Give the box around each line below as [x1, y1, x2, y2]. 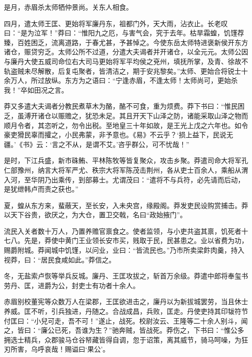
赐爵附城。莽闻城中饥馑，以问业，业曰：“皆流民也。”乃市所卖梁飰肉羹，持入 [4, 245, 245, 255]
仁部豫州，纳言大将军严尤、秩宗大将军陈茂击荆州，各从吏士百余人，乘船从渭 [4, 164, 248, 175]
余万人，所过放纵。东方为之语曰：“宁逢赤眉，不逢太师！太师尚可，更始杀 [4, 75, 238, 85]
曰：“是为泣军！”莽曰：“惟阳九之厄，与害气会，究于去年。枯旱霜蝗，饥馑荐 [4, 28, 244, 38]
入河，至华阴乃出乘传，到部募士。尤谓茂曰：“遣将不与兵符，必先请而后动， [4, 174, 245, 184]
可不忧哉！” [152, 139, 189, 149]
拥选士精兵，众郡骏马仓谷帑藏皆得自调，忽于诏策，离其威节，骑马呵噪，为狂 [4, 334, 248, 344]
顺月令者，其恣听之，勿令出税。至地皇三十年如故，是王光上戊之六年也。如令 [4, 120, 248, 130]
